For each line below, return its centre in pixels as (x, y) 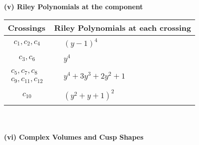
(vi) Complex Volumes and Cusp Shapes (74, 136)
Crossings (27, 27)
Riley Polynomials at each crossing (123, 27)
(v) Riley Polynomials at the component (74, 6)
